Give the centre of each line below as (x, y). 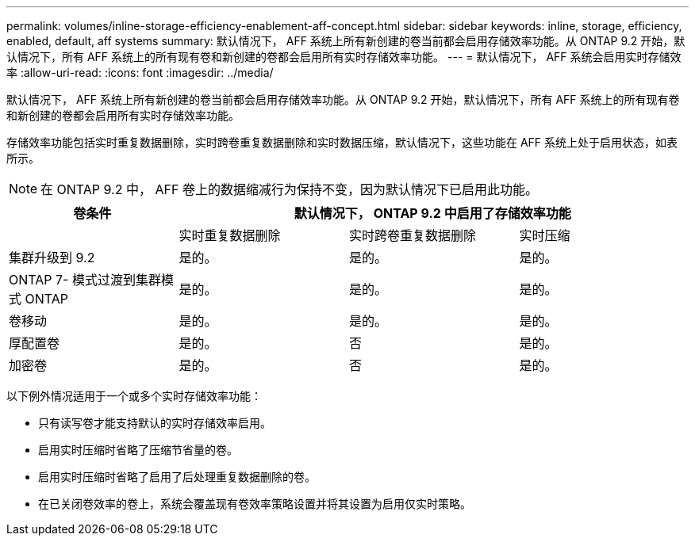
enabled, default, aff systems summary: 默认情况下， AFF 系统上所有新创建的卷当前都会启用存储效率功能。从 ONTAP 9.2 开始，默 (346, 41)
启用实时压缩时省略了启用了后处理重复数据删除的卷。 (177, 477)
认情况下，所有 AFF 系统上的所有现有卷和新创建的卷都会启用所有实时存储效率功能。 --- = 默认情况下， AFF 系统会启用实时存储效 (344, 57)
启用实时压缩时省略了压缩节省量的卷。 (138, 450)
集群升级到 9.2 (52, 258)
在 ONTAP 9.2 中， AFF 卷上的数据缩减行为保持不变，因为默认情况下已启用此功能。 (289, 189)
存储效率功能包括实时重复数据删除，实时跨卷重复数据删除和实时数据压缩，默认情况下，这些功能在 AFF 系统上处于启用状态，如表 (342, 142)
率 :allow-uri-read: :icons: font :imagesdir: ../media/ (140, 73)
